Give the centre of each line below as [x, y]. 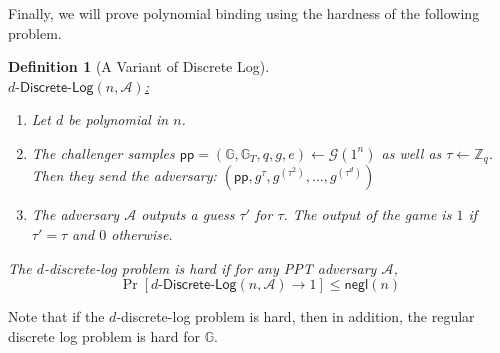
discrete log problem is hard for [104, 335]
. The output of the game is [367, 214]
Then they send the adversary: [124, 175]
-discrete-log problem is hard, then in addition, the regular [295, 316]
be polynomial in [118, 119]
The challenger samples [103, 152]
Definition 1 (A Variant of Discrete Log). [139, 66]
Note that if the [56, 316]
